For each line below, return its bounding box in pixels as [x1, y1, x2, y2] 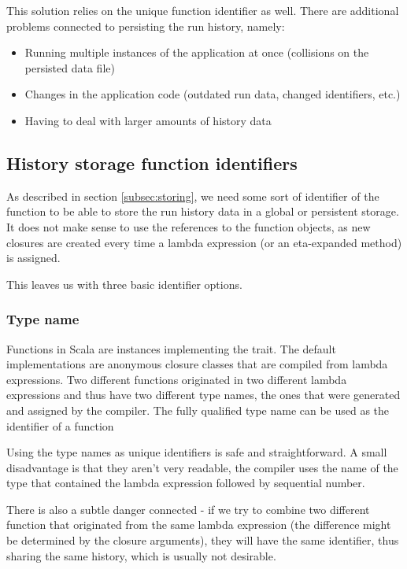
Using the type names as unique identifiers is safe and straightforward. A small [6, 444, 387, 460]
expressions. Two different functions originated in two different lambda [6, 371, 347, 387]
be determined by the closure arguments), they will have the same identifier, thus [6, 532, 399, 549]
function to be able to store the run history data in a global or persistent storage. [6, 203, 399, 220]
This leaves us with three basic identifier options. [6, 275, 242, 292]
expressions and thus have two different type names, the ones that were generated [6, 386, 401, 403]
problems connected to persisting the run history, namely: [6, 17, 285, 34]
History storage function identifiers [6, 150, 298, 175]
